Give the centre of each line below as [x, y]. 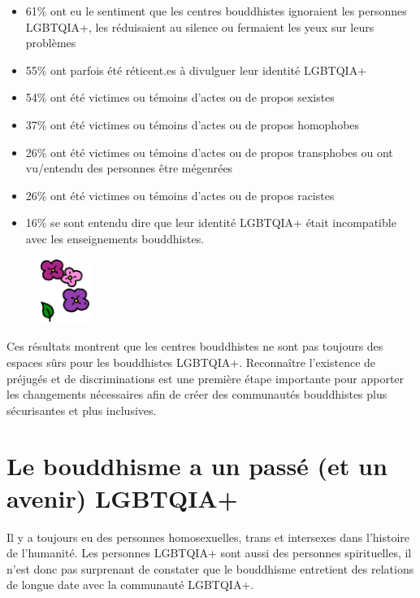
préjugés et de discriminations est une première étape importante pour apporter [206, 378]
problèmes [51, 43]
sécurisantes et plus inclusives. [82, 410]
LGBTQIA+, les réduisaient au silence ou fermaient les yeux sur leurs [200, 26]
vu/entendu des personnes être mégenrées [129, 168]
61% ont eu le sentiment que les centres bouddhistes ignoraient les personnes [216, 11]
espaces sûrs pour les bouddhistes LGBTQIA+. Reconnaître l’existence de [191, 362]
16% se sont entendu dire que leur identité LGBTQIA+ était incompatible [211, 223]
